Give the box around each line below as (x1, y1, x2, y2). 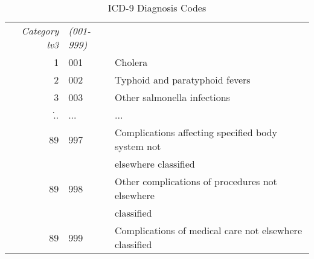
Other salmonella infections (115, 90, 230, 104)
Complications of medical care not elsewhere (115, 223, 303, 237)
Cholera (115, 55, 148, 69)
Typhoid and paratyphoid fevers (115, 73, 251, 87)
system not (115, 139, 161, 153)
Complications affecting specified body (115, 125, 278, 139)
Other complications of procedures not (115, 174, 277, 188)
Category (21, 24, 59, 38)
